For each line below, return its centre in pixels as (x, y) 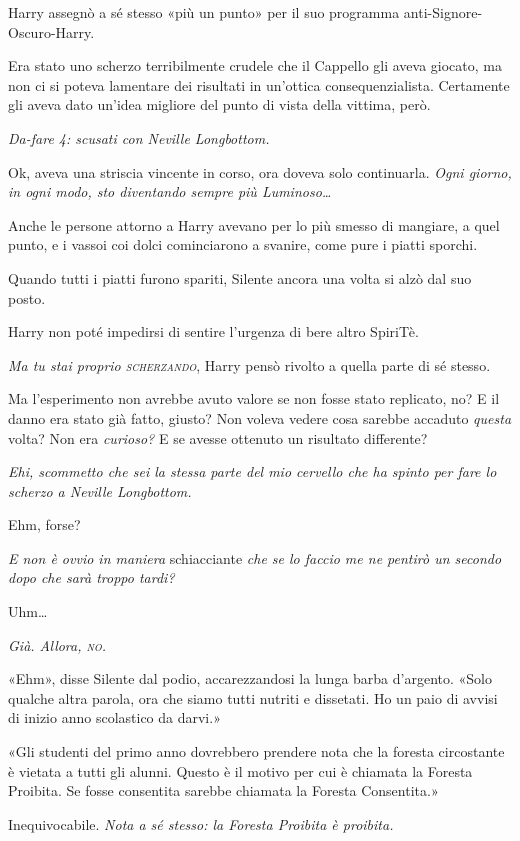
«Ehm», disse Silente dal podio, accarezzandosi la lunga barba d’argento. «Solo (250, 678)
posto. (27, 297)
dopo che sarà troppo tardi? (91, 577)
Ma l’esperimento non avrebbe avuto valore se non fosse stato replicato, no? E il (254, 398)
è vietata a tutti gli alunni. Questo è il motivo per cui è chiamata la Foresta (240, 770)
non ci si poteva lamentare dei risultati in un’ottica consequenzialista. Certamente (259, 84)
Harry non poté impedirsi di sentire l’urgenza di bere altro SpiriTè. (213, 331)
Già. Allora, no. (57, 644)
